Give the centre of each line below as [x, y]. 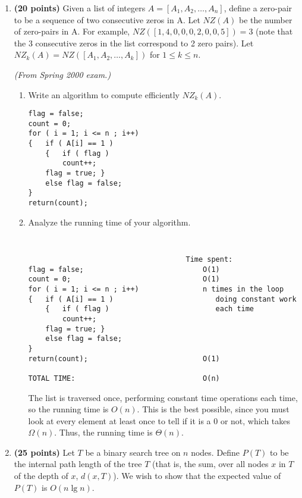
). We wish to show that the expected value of [197, 476]
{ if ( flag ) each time [150, 309]
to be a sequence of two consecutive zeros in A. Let [107, 19]
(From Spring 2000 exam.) [62, 74]
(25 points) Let [44, 452]
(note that [274, 31]
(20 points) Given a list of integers [80, 8]
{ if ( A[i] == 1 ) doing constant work [162, 299]
